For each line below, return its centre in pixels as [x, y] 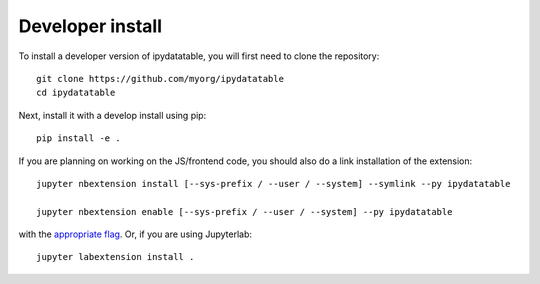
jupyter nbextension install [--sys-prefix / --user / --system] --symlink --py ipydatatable [273, 183]
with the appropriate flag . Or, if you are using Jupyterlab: [135, 234]
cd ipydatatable [76, 93]
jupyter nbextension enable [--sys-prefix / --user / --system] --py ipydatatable [244, 211]
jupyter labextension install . [115, 257]
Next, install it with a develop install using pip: [112, 115]
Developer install [90, 26]
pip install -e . [78, 138]
